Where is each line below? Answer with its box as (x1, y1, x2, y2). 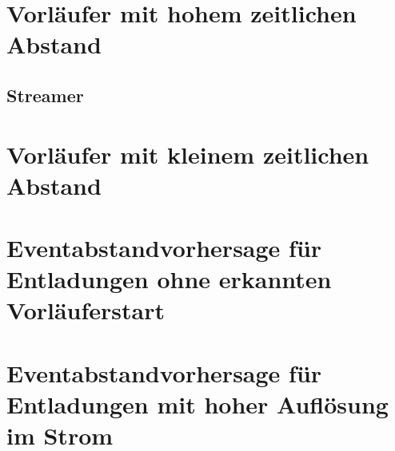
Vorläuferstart (6, 294, 166, 326)
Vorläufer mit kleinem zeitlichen (6, 137, 369, 170)
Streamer (6, 82, 84, 107)
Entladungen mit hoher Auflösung (6, 388, 389, 421)
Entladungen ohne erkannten (6, 263, 332, 295)
